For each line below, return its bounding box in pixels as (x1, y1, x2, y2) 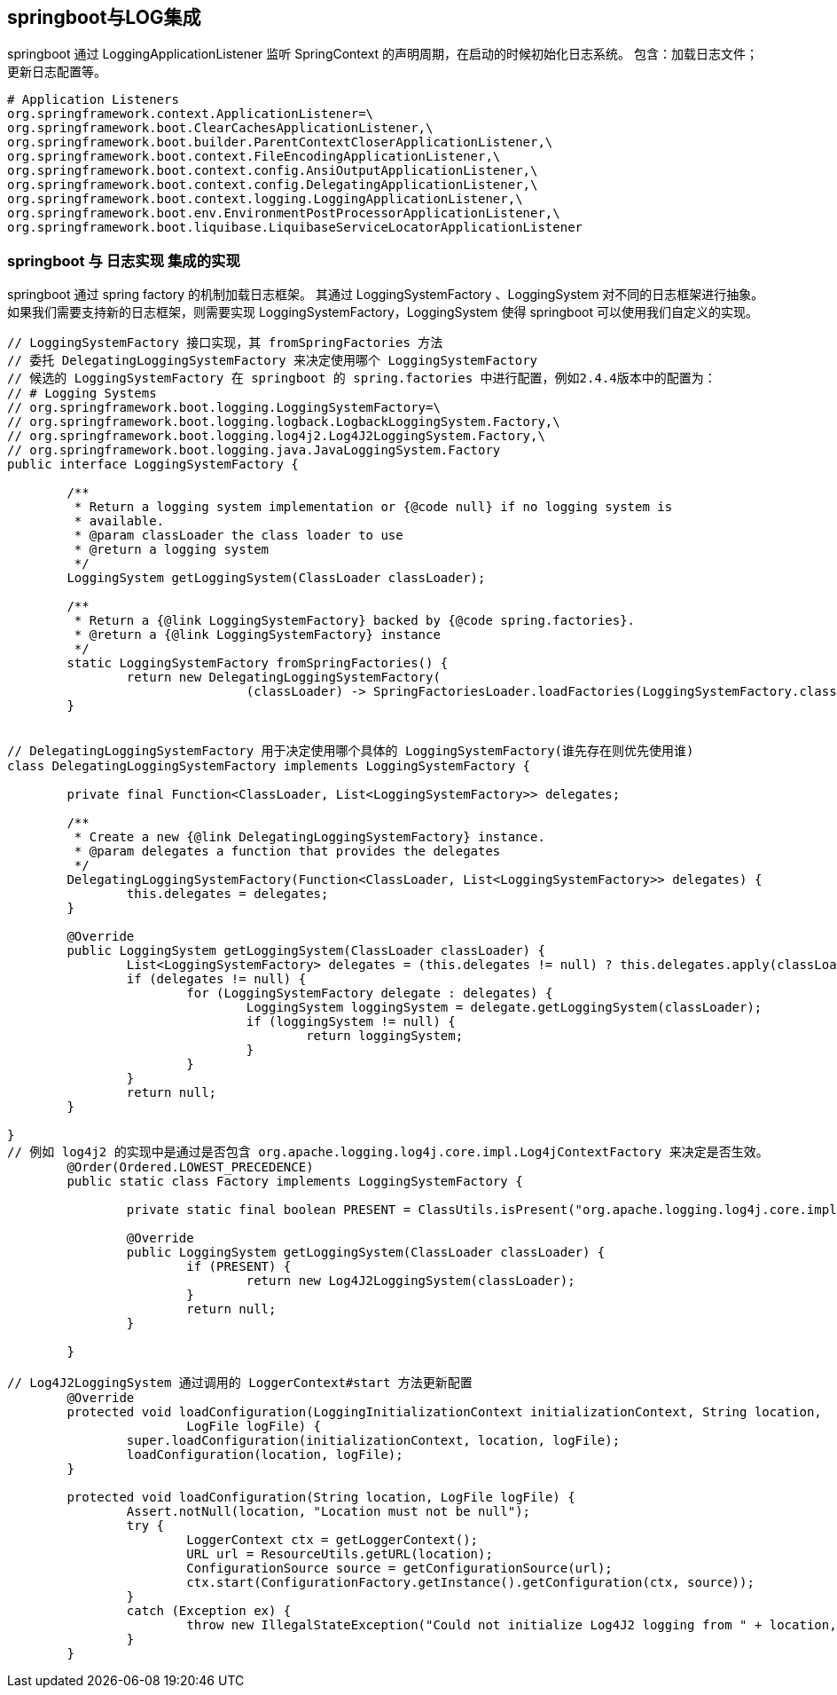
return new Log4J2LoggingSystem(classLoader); (246, 1273, 575, 1289)
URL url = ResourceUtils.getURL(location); (186, 1547, 493, 1562)
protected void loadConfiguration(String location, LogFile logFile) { (66, 1490, 575, 1505)
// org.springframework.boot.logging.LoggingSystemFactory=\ (7, 400, 441, 415)
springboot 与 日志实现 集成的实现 (7, 251, 240, 270)
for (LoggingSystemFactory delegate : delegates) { (186, 986, 553, 1001)
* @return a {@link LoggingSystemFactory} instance (74, 627, 441, 643)
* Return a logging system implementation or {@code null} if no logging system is (74, 500, 673, 515)
